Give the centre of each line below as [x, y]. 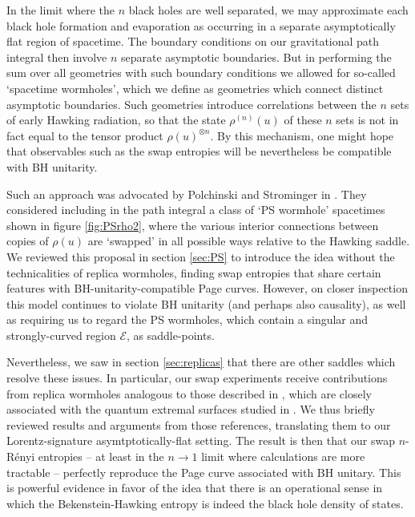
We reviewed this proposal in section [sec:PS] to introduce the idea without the [201, 256]
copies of [28, 241]
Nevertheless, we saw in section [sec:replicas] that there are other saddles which [201, 362]
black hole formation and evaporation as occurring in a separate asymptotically [201, 25]
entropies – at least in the [101, 456]
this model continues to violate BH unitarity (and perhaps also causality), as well [206, 303]
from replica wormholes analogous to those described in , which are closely [189, 393]
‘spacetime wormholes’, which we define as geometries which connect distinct [195, 88]
